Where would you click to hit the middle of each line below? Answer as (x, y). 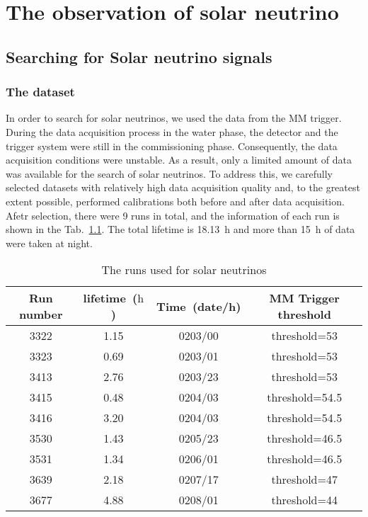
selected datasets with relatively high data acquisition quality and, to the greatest (183, 187)
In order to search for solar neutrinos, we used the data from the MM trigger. (174, 118)
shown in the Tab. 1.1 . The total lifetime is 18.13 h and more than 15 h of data (180, 229)
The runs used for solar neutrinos (184, 270)
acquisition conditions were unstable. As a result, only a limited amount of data (179, 160)
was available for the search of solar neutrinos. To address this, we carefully (169, 173)
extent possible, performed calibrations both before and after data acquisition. (175, 201)
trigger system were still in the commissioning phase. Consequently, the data (172, 146)
